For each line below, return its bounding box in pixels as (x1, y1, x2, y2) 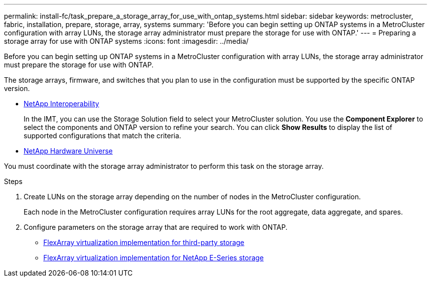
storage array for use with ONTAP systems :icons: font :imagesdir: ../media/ (4, 37, 249, 45)
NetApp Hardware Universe (24, 147, 113, 155)
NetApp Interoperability (24, 99, 99, 108)
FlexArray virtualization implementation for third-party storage (43, 238, 245, 247)
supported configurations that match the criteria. (24, 131, 182, 140)
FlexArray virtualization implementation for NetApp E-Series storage (43, 253, 264, 262)
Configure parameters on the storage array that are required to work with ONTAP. (24, 223, 288, 231)
